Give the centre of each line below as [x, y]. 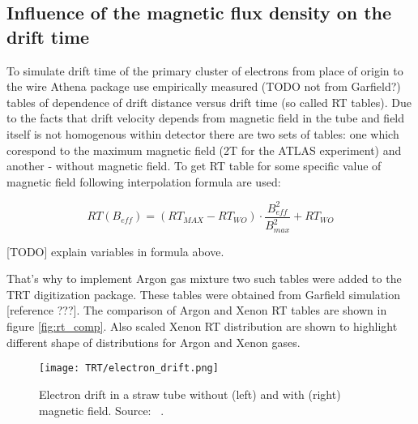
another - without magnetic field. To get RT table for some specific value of [194, 166]
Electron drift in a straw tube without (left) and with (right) [190, 394]
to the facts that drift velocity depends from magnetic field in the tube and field [206, 118]
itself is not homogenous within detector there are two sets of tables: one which [203, 133]
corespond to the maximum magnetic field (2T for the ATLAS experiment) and [204, 150]
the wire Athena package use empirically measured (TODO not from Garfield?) [204, 86]
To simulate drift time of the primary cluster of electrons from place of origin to [205, 70]
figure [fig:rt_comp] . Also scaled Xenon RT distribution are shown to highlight [202, 326]
